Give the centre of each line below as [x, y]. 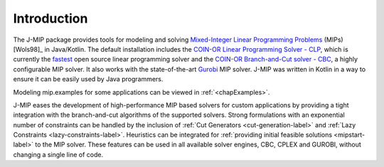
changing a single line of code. [58, 154]
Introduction [50, 18]
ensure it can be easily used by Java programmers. [88, 79]
